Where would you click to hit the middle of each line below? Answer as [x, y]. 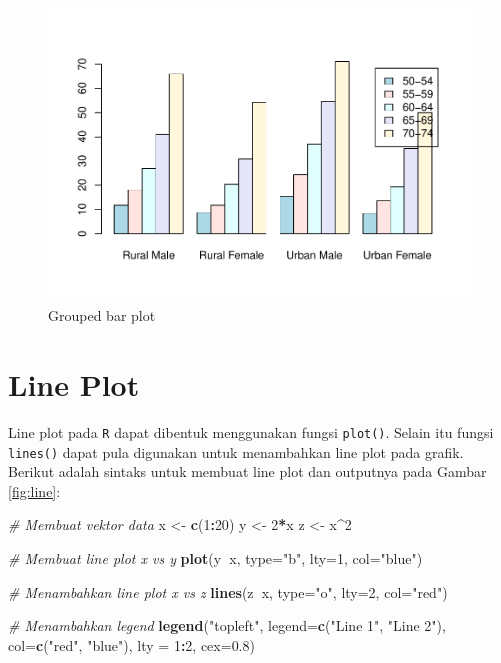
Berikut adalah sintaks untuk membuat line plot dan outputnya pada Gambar [247, 471]
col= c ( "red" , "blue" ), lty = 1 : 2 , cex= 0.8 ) [131, 644]
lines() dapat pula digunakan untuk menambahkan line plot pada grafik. [236, 451]
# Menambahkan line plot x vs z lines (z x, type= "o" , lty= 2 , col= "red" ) [228, 591]
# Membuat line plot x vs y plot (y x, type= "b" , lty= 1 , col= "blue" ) [215, 557]
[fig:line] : [34, 490]
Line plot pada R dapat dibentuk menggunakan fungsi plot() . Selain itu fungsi [251, 431]
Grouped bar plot [102, 315]
